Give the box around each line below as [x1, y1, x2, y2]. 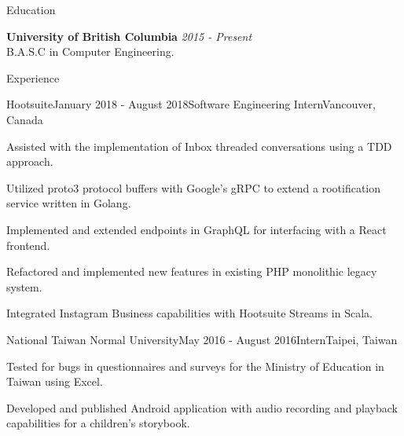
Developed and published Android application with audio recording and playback [6, 399, 398, 416]
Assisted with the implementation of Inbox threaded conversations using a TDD [6, 137, 392, 154]
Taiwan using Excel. [6, 373, 103, 390]
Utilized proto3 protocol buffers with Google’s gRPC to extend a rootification [6, 179, 381, 196]
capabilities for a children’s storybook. [6, 415, 190, 431]
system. [6, 278, 42, 295]
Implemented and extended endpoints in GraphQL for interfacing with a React [6, 221, 387, 237]
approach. [6, 153, 53, 170]
